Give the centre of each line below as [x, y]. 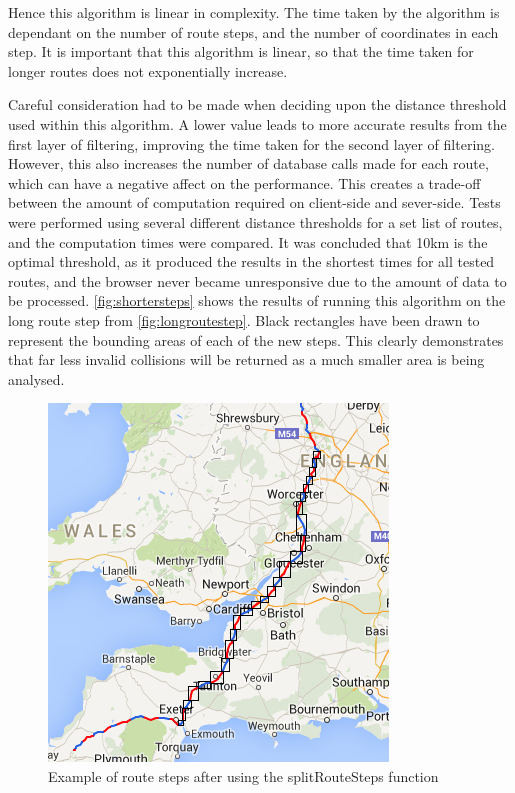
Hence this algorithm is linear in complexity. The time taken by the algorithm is [254, 12]
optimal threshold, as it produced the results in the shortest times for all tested [251, 261]
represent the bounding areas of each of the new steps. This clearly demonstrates [256, 339]
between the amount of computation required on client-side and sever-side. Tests [254, 202]
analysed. [36, 378]
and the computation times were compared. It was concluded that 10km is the [248, 241]
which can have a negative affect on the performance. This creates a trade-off [244, 182]
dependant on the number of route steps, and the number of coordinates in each [253, 31]
